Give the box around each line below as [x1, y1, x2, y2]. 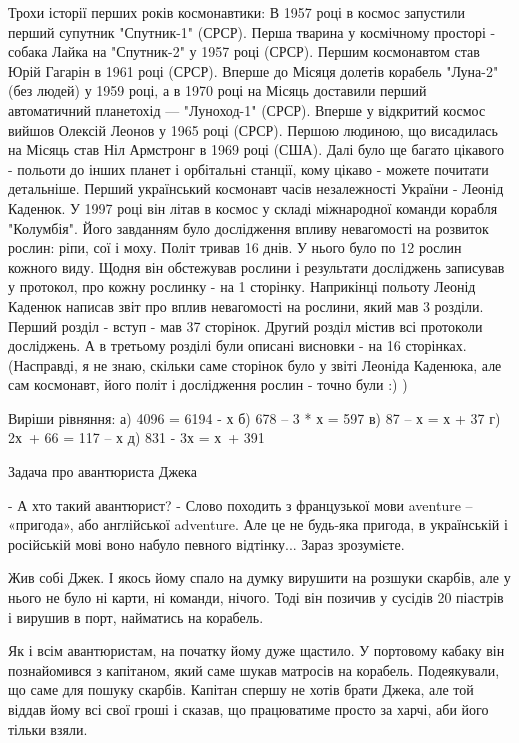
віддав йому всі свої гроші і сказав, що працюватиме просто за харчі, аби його [8, 699, 489, 719]
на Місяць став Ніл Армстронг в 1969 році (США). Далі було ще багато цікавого [8, 139, 505, 160]
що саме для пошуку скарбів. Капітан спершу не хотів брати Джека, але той [8, 679, 474, 700]
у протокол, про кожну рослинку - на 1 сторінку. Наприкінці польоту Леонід [8, 276, 476, 297]
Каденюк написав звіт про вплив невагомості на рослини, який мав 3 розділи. [8, 295, 484, 316]
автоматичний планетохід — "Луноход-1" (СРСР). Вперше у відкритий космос [8, 99, 486, 120]
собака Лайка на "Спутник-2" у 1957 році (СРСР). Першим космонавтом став [8, 41, 480, 62]
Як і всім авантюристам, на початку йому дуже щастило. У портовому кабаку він [8, 640, 505, 661]
